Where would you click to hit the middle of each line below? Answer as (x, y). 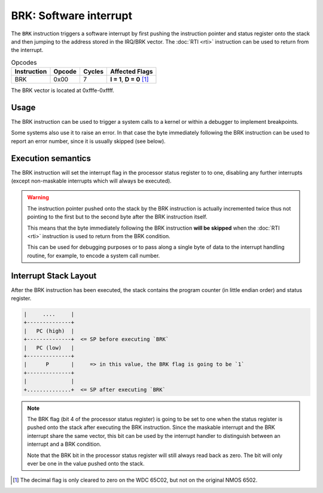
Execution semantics (51, 158)
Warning (38, 197)
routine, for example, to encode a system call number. (94, 255)
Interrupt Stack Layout (54, 276)
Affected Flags (132, 72)
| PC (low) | (49, 348)
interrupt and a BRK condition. (64, 444)
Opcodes (24, 62)
